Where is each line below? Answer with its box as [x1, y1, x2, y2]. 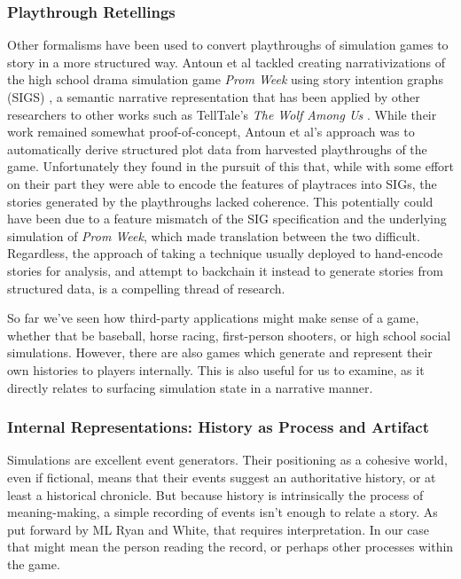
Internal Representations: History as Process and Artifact [7, 416, 430, 438]
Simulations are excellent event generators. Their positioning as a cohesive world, [7, 450, 448, 469]
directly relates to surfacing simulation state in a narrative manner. [7, 378, 373, 396]
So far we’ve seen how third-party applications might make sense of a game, [7, 309, 419, 327]
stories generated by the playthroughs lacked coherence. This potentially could [7, 192, 434, 210]
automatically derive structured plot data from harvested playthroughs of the [7, 139, 427, 158]
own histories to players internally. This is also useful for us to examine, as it [7, 360, 425, 379]
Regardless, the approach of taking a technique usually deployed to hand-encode [7, 244, 443, 262]
